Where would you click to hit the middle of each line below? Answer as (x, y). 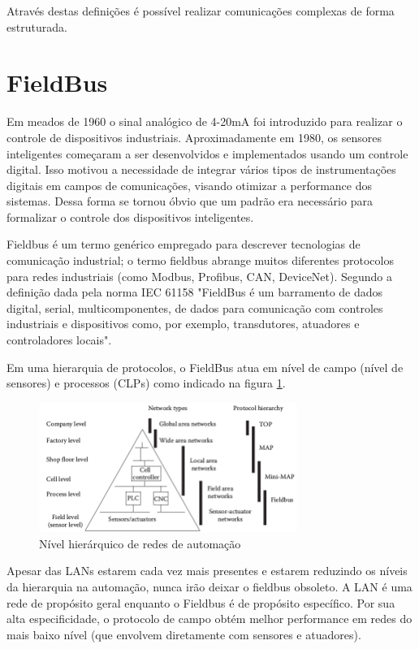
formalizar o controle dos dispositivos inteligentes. (130, 216)
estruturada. (37, 26)
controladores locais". (59, 340)
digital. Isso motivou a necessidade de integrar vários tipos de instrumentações (201, 169)
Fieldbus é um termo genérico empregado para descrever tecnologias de (184, 244)
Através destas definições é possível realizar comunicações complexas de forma (201, 11)
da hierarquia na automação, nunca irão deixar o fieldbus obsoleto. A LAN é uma (209, 587)
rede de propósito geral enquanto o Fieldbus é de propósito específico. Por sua (201, 602)
